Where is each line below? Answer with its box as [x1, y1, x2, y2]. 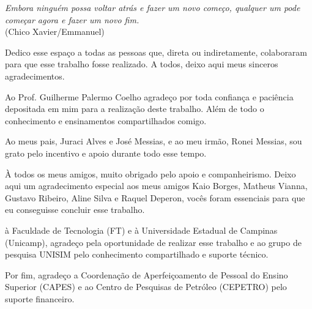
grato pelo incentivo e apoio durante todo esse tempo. [5, 146, 207, 159]
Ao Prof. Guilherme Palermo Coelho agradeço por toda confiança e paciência [5, 90, 294, 103]
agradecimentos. [5, 69, 65, 82]
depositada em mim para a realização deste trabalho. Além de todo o [5, 102, 264, 115]
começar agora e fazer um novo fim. [5, 13, 139, 26]
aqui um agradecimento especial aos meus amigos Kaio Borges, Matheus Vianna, [5, 179, 308, 192]
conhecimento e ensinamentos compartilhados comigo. [5, 114, 207, 127]
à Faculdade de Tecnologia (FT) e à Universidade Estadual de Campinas [5, 223, 278, 236]
